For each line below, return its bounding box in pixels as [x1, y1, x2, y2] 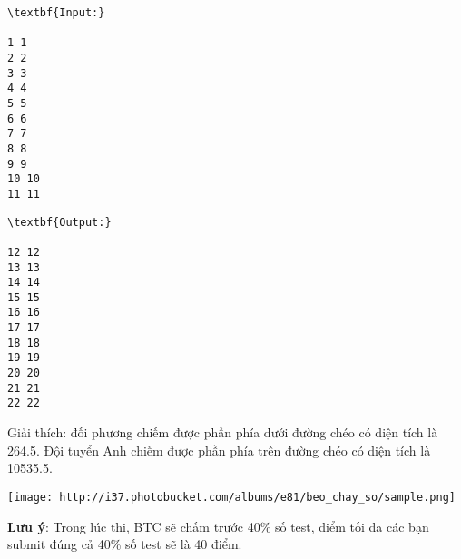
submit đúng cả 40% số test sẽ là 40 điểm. [7, 534, 242, 554]
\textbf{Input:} [7, 6, 105, 19]
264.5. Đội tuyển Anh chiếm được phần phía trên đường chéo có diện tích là [7, 440, 431, 459]
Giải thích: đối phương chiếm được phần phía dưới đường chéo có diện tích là [7, 423, 438, 442]
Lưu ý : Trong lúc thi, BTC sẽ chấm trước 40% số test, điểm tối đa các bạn [7, 516, 429, 535]
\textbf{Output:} [7, 215, 112, 229]
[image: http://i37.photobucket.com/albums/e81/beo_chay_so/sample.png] [7, 490, 456, 504]
